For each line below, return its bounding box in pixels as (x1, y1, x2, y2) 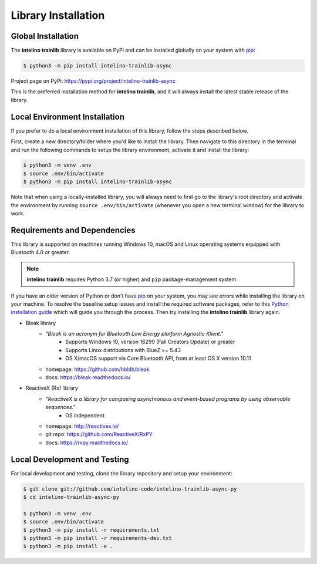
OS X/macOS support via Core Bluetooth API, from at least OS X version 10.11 (65, 355, 251, 362)
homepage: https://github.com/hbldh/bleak (45, 366, 150, 373)
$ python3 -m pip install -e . (23, 543, 114, 550)
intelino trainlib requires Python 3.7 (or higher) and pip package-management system (26, 276, 237, 283)
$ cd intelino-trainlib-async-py (23, 494, 120, 501)
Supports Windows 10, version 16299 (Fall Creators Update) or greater (65, 338, 235, 346)
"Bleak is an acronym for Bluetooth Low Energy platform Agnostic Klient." (45, 330, 224, 337)
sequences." (45, 404, 76, 411)
